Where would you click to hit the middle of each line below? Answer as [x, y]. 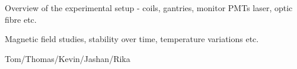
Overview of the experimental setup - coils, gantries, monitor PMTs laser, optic [149, 8]
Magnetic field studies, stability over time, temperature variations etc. [132, 39]
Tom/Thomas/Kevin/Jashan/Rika [68, 58]
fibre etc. [21, 19]
